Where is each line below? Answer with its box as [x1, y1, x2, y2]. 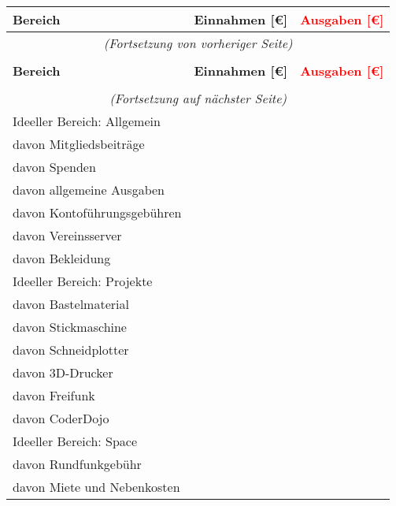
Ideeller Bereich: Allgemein [13, 112, 161, 130]
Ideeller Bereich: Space [13, 432, 138, 450]
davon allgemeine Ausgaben [13, 180, 165, 199]
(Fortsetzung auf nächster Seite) [109, 89, 287, 107]
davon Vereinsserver [13, 226, 122, 244]
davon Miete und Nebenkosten [13, 478, 180, 496]
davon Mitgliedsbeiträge [13, 135, 145, 153]
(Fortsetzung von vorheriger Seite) [103, 34, 293, 52]
